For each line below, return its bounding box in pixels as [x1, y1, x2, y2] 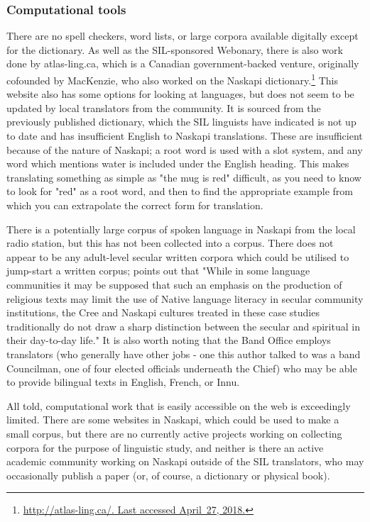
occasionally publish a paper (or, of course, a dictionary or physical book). [6, 467, 330, 482]
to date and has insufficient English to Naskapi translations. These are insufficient [6, 128, 363, 143]
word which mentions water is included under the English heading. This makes [6, 156, 349, 171]
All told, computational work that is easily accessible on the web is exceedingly [6, 398, 351, 413]
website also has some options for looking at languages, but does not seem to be [6, 87, 354, 101]
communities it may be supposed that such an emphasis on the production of [6, 277, 342, 291]
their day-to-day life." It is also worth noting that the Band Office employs [6, 333, 331, 348]
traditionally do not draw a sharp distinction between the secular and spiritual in [6, 318, 360, 333]
